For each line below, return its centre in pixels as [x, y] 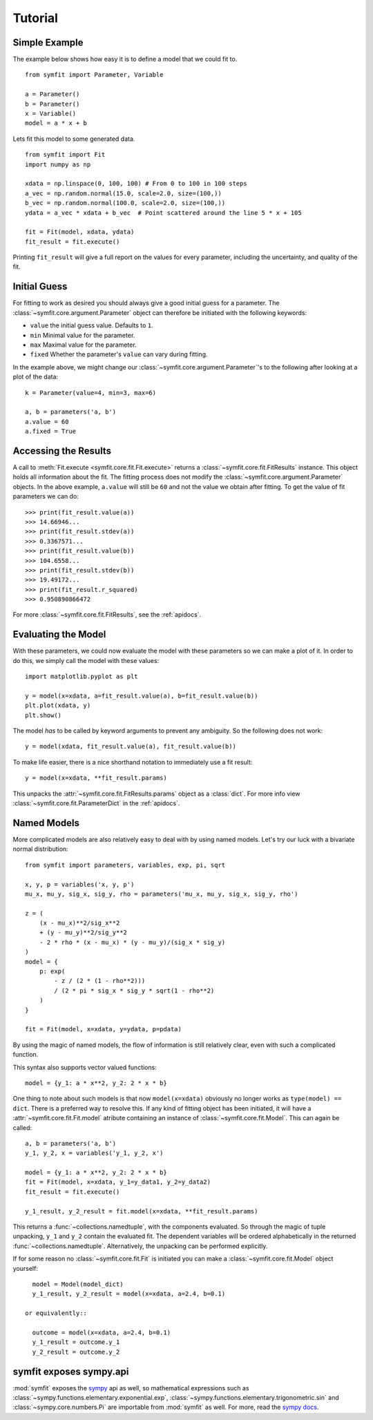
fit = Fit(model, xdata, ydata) [80, 232]
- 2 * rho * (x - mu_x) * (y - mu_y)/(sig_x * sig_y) [132, 942]
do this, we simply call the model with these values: [86, 660]
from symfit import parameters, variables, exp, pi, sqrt [125, 865]
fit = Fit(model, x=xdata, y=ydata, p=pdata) [104, 1029]
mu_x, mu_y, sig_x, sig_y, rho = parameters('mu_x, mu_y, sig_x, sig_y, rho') [162, 894]
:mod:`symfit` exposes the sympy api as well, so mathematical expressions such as [131, 1388]
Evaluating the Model [59, 634]
